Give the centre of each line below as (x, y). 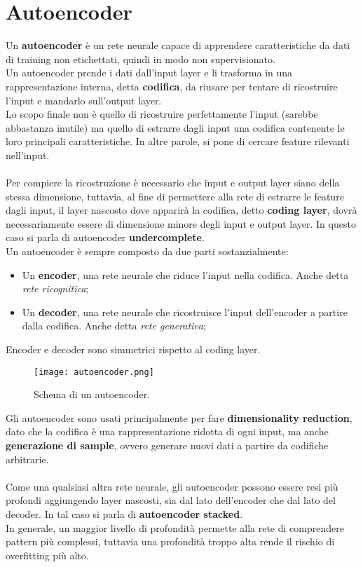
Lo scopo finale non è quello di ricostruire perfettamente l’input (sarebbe (162, 114)
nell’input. (28, 155)
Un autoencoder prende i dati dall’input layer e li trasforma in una (149, 73)
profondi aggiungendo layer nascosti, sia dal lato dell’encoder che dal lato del (171, 500)
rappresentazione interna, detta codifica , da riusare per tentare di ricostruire (172, 86)
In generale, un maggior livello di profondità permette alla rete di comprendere (175, 527)
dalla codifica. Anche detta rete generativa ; (114, 326)
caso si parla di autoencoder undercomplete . (105, 237)
